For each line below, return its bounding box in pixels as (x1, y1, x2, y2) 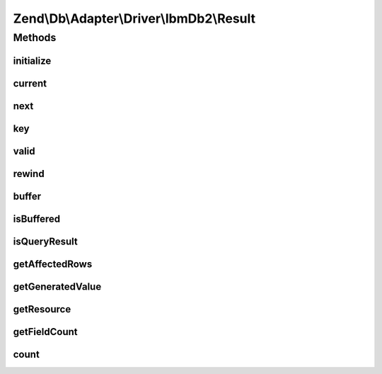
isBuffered (13, 212, 61, 225)
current (13, 77, 47, 89)
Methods (13, 31, 57, 44)
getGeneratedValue (13, 280, 102, 293)
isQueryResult (13, 235, 78, 247)
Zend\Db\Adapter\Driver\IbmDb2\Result (13, 11, 256, 26)
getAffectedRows (13, 258, 93, 270)
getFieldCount (13, 326, 78, 338)
